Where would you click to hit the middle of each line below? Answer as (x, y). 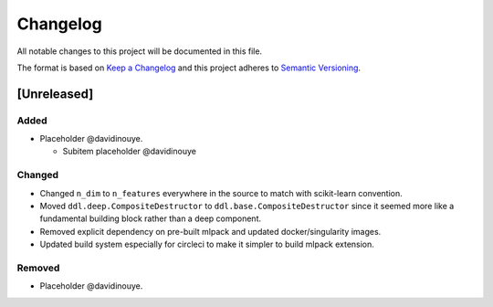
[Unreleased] (55, 94)
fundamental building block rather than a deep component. (151, 218)
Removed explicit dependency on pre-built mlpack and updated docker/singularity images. (210, 231)
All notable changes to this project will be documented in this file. (140, 51)
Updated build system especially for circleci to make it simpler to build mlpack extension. (207, 244)
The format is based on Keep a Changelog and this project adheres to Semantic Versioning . (189, 68)
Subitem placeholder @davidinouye (129, 152)
